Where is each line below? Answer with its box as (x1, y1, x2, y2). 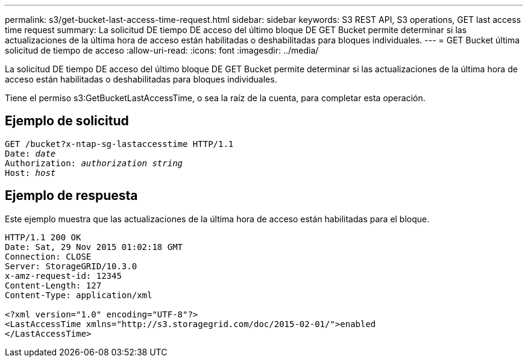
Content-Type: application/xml (5, 290, 152, 300)
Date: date (5, 148, 56, 158)
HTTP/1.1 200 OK (5, 232, 81, 242)
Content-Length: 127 (5, 280, 102, 290)
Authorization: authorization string (5, 158, 183, 168)
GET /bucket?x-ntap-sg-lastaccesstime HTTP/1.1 (5, 139, 234, 149)
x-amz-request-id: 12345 (5, 270, 122, 281)
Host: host (5, 167, 56, 178)
